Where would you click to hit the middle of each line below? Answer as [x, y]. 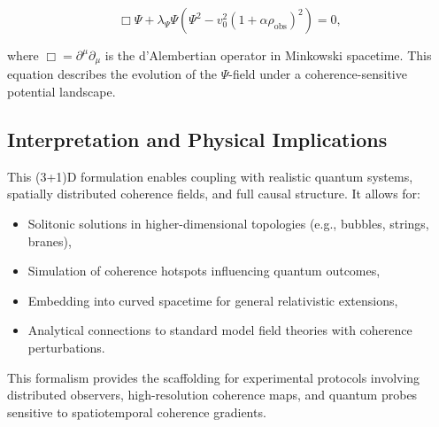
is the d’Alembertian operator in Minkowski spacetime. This [268, 55]
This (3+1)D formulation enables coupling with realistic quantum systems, [210, 176]
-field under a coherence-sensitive [318, 74]
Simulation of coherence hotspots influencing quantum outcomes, [204, 271]
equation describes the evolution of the [112, 74]
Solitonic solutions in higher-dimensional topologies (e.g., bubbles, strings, [228, 224]
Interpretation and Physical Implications [197, 140]
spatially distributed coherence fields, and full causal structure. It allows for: [214, 194]
